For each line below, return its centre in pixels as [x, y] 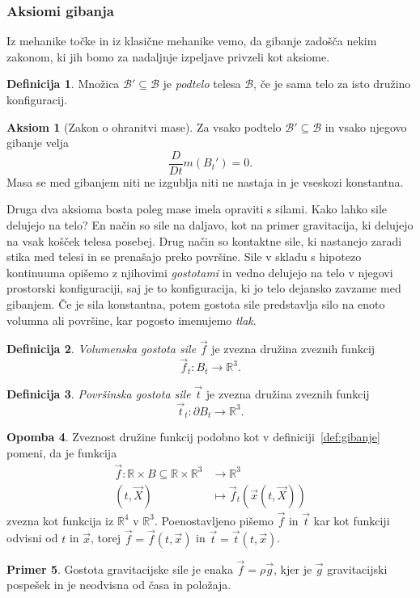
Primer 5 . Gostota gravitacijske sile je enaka [120, 569]
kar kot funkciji [352, 520]
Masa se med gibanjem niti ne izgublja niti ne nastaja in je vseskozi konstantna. [205, 181]
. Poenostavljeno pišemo [214, 520]
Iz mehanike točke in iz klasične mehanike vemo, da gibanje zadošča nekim [192, 41]
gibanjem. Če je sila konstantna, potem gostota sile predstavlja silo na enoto [196, 304]
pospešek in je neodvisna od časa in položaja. [119, 585]
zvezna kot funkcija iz [60, 520]
